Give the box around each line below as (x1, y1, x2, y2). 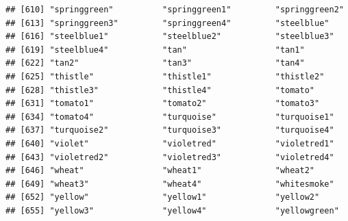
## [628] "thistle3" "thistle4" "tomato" (5, 85, 315, 95)
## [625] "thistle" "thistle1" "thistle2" (5, 71, 325, 81)
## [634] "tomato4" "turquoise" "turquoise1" (5, 112, 334, 122)
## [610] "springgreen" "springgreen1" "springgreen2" (5, 5, 344, 14)
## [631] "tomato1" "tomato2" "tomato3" (5, 99, 320, 109)
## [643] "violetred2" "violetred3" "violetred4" (5, 152, 334, 162)
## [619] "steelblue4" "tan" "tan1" (5, 44, 305, 55)
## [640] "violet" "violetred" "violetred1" (5, 138, 334, 148)
